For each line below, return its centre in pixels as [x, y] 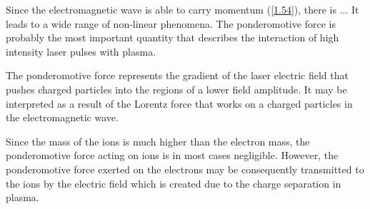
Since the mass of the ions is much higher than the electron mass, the [158, 141]
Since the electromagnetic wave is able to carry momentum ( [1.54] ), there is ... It [182, 9]
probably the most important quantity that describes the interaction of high [172, 37]
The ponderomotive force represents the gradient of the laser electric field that [177, 75]
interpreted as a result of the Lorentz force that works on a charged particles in [179, 103]
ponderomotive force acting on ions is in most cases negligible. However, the [172, 155]
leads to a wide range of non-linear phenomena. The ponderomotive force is [171, 23]
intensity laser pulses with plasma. [81, 51]
